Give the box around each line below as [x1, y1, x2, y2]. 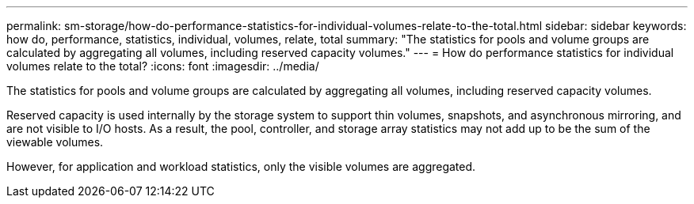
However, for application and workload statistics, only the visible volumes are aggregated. [6, 160, 476, 173]
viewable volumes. [6, 135, 104, 149]
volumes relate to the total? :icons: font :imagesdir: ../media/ [6, 59, 319, 73]
